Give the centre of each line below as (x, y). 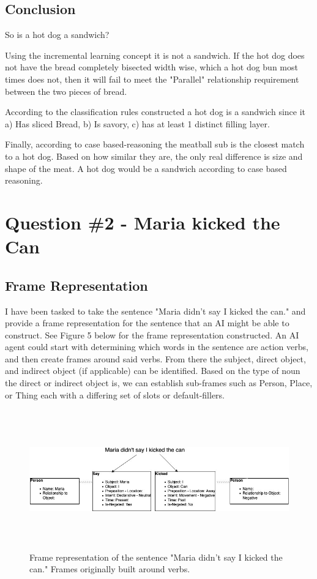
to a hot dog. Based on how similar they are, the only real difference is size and (154, 156)
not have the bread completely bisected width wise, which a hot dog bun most (151, 67)
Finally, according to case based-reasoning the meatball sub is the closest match (155, 144)
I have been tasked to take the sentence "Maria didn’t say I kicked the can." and (155, 311)
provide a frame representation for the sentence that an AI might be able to (147, 323)
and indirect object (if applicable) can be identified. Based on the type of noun (153, 371)
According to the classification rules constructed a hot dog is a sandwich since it (155, 112)
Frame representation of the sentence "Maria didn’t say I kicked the (156, 557)
